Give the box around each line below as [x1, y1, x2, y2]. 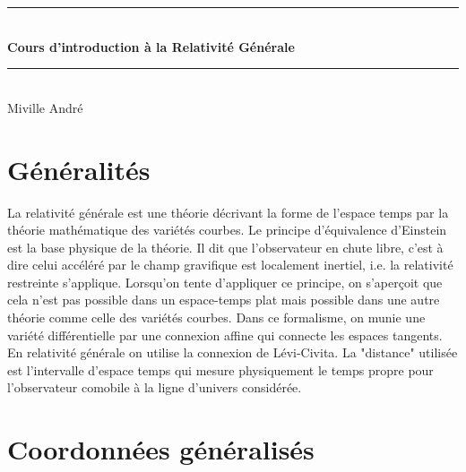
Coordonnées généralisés [7, 431, 315, 468]
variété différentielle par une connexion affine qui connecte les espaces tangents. [7, 325, 443, 344]
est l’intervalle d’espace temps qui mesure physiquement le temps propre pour [7, 360, 434, 379]
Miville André [7, 98, 83, 116]
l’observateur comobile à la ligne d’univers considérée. [7, 378, 302, 397]
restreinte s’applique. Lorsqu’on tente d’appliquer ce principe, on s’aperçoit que [7, 272, 443, 291]
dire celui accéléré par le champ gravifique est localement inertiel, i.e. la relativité [7, 255, 453, 274]
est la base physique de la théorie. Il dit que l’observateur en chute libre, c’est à [7, 237, 444, 256]
